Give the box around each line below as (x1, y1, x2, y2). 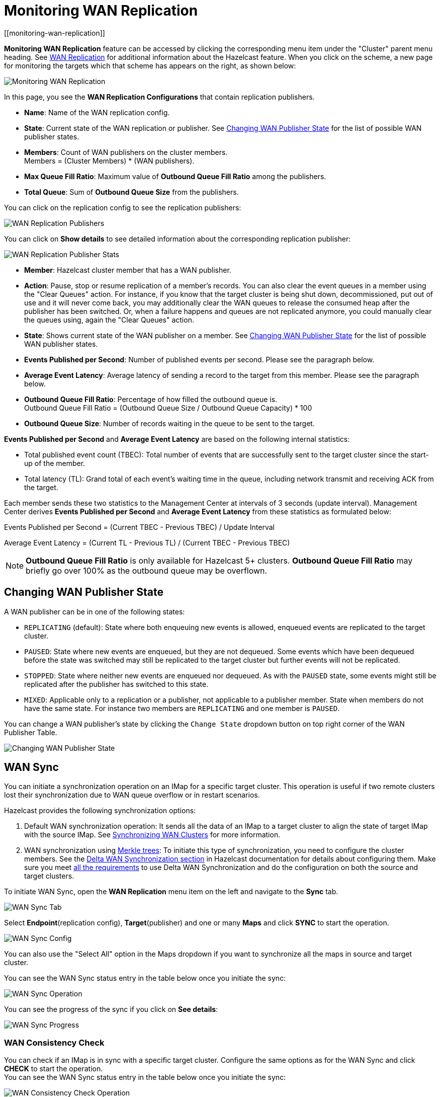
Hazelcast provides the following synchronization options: (4, 806, 196, 815)
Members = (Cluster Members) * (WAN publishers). (24, 156, 195, 165)
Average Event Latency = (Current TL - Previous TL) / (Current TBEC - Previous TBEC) (4, 538, 290, 547)
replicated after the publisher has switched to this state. (24, 679, 209, 688)
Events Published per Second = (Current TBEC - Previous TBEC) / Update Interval (4, 522, 275, 531)
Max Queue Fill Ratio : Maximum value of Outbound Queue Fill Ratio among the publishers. (24, 172, 326, 181)
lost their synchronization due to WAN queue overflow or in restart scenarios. (4, 791, 260, 800)
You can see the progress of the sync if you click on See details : (4, 1005, 218, 1014)
